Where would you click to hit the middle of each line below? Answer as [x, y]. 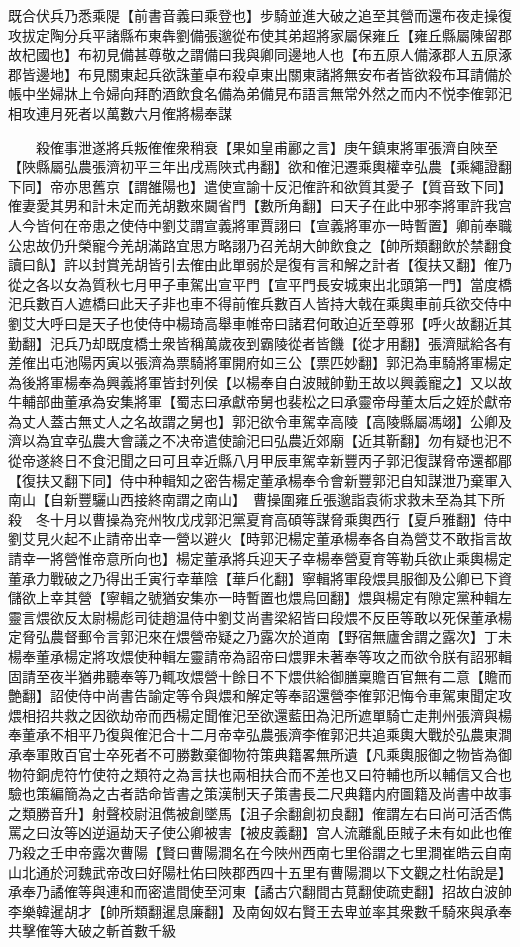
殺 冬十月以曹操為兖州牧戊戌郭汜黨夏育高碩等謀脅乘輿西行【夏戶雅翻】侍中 [260, 518]
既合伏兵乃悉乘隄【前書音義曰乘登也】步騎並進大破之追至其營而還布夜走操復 [260, 15]
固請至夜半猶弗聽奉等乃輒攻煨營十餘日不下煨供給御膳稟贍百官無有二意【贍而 [260, 675]
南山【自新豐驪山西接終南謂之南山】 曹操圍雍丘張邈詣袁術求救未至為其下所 [256, 499]
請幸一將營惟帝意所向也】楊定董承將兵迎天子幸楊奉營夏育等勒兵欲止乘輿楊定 [260, 558]
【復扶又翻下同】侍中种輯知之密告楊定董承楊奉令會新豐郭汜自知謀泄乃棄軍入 [260, 479]
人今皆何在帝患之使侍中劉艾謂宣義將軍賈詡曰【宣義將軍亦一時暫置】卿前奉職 [260, 224]
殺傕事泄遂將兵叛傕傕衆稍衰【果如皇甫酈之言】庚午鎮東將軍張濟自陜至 [266, 146]
